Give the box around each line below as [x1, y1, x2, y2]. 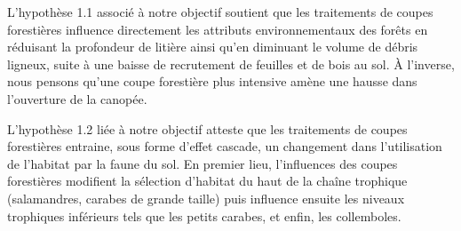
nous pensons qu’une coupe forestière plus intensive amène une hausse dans [7, 72, 417, 91]
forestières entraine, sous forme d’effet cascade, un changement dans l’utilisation [7, 137, 442, 155]
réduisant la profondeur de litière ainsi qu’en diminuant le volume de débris [7, 37, 418, 56]
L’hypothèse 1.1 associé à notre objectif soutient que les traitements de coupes [7, 3, 433, 20]
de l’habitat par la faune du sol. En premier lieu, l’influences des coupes [7, 154, 398, 172]
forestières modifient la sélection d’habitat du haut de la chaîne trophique [7, 171, 408, 190]
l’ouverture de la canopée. [7, 89, 147, 108]
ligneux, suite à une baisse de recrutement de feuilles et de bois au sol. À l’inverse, [7, 54, 455, 73]
